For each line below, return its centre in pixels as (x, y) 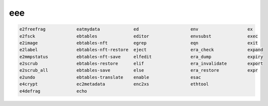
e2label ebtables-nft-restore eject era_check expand (141, 50)
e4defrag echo (53, 91)
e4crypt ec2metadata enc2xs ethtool (114, 84)
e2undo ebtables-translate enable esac (110, 77)
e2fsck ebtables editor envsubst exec (139, 36)
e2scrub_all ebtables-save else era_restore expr (139, 70)
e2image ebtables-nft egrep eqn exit (139, 43)
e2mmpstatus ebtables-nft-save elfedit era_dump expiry (141, 57)
